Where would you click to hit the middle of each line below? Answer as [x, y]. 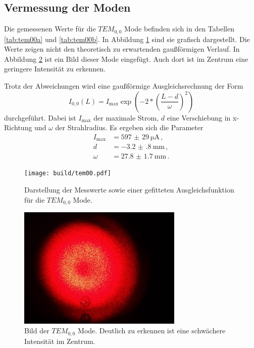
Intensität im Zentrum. [60, 341]
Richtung [18, 127]
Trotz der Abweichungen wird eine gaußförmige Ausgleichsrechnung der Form [124, 86]
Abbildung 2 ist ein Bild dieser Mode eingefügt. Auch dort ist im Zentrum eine [126, 59]
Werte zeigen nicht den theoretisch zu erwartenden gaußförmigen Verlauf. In [122, 49]
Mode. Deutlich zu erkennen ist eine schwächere [152, 331]
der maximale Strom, [126, 117]
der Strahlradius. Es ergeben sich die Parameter [129, 127]
